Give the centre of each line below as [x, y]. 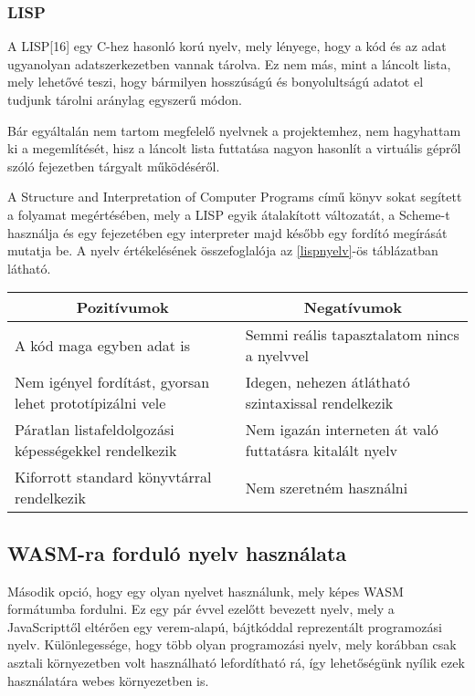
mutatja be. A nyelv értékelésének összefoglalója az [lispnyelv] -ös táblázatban [223, 250]
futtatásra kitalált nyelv [322, 451]
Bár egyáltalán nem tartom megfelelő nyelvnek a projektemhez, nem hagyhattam [234, 130]
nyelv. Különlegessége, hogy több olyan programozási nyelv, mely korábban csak [232, 644]
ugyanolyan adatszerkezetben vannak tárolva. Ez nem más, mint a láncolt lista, [229, 63]
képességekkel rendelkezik [96, 451]
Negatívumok [353, 307]
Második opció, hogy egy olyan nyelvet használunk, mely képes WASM [206, 591]
